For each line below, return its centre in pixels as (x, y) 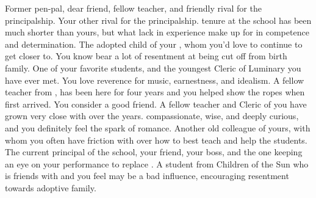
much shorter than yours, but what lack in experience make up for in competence (157, 32)
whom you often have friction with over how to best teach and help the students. (156, 140)
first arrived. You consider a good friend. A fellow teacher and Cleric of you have (156, 104)
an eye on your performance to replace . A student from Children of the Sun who (157, 163)
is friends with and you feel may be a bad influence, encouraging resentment (147, 176)
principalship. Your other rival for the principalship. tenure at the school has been (158, 20)
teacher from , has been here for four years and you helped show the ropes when (155, 92)
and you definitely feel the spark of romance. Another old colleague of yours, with (158, 127)
